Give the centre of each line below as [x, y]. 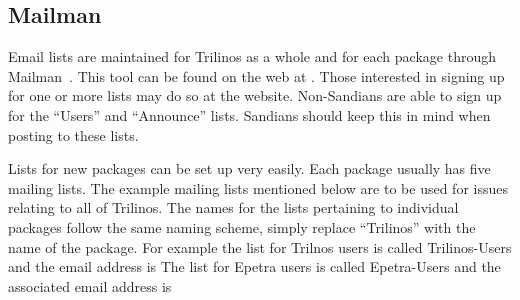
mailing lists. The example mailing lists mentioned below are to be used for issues [258, 187]
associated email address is [90, 285]
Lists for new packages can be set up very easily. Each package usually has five [249, 168]
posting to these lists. [73, 134]
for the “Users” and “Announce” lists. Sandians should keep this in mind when [249, 114]
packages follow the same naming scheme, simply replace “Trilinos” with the [242, 226]
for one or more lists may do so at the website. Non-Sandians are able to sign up [255, 95]
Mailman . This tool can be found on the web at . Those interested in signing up [256, 75]
